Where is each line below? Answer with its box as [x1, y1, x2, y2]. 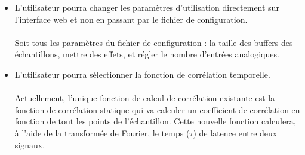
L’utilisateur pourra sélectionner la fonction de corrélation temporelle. [14, 68, 270, 80]
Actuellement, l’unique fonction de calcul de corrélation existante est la [14, 92, 275, 104]
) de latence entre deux [193, 126, 278, 139]
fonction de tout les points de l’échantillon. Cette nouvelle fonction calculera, [14, 115, 296, 127]
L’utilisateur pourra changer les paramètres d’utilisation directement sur [14, 1, 279, 13]
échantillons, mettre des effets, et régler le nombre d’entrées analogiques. [14, 48, 279, 60]
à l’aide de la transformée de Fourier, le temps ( [14, 126, 190, 139]
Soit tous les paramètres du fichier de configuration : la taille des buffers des [14, 36, 293, 48]
